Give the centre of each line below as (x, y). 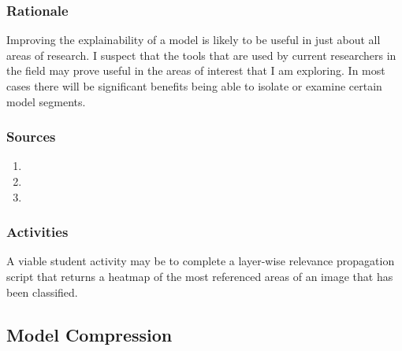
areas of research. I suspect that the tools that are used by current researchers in (201, 55)
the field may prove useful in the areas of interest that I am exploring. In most (196, 70)
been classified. (42, 292)
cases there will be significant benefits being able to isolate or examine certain (194, 86)
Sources (31, 137)
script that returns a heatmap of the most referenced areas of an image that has (200, 276)
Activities (37, 232)
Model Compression (89, 334)
